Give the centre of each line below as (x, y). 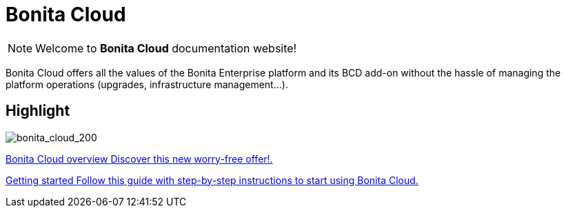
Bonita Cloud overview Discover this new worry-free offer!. (139, 159)
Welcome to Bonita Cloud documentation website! (166, 48)
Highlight (38, 111)
